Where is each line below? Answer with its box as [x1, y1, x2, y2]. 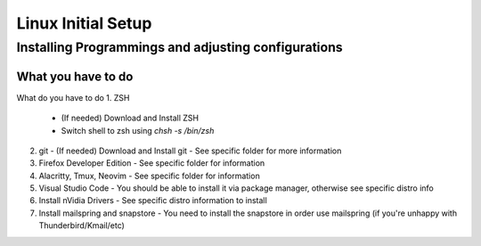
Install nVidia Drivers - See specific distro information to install [38, 195, 267, 206]
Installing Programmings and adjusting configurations [16, 39, 343, 55]
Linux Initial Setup [16, 13, 152, 33]
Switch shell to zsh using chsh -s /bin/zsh [61, 125, 215, 135]
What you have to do [16, 69, 134, 84]
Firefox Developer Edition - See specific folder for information [38, 158, 265, 168]
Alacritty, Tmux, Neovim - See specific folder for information [38, 170, 260, 181]
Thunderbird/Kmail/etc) [38, 220, 125, 231]
